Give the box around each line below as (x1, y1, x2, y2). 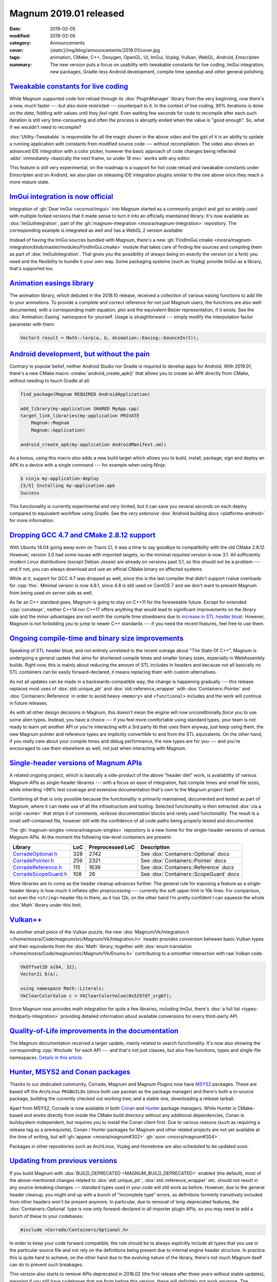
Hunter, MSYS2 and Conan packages (9, 1068, 131, 1076)
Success (20, 490, 39, 496)
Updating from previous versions (9, 1156, 117, 1165)
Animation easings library (9, 278, 94, 287)
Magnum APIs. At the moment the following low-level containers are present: (9, 834, 172, 840)
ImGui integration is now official (9, 192, 113, 201)
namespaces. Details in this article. (9, 1054, 84, 1060)
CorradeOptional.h (12, 850, 57, 857)
